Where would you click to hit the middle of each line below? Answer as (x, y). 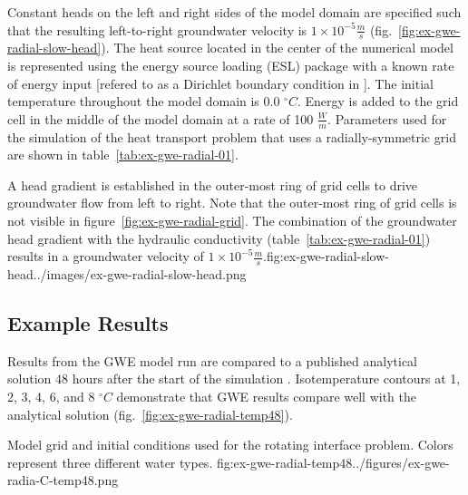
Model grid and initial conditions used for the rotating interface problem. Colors (230, 445)
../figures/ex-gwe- (401, 462)
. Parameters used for (387, 118)
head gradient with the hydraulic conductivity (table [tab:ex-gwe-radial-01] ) (219, 238)
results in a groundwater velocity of (106, 256)
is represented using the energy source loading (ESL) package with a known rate (231, 66)
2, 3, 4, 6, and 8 (51, 396)
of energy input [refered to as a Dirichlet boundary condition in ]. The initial (220, 83)
